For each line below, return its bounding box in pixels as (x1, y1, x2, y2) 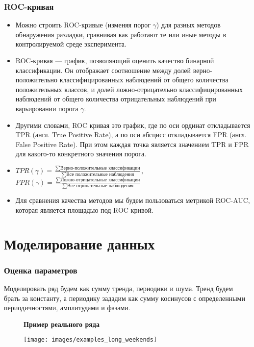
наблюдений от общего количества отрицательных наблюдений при (15, 94, 216, 104)
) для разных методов (156, 20, 221, 30)
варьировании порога (15, 103, 78, 113)
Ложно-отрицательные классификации (60, 177, 140, 182)
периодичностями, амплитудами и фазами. (4, 302, 130, 313)
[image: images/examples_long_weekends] (24, 336, 157, 344)
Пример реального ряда (24, 319, 100, 329)
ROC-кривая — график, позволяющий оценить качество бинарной (15, 55, 214, 65)
